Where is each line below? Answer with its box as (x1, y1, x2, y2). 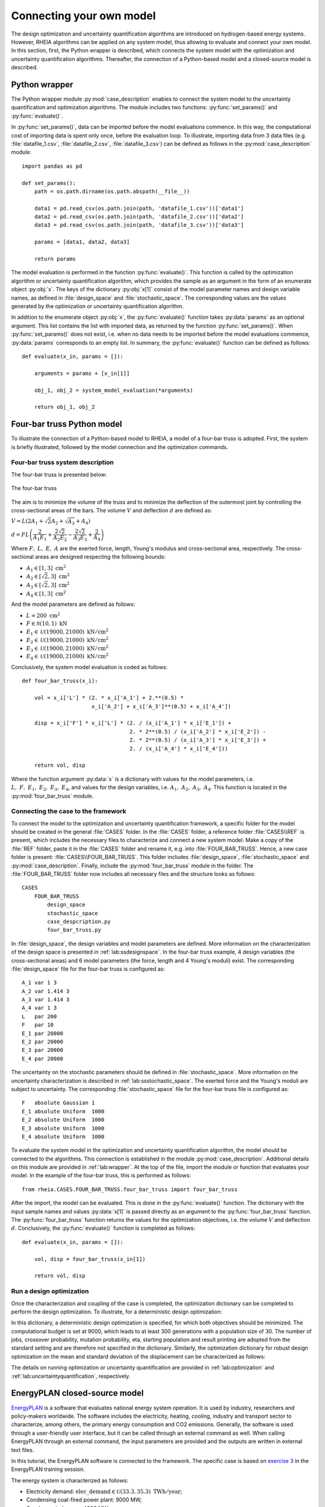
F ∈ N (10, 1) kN (26, 620, 67, 627)
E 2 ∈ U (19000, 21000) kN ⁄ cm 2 (26, 636, 109, 645)
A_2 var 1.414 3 (22, 987, 70, 995)
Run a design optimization (11, 1287, 90, 1295)
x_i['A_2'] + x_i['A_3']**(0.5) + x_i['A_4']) (91, 703, 232, 709)
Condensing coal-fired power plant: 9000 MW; (26, 1496, 142, 1503)
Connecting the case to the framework (11, 807, 126, 816)
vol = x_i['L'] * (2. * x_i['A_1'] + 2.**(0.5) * (34, 694, 184, 702)
